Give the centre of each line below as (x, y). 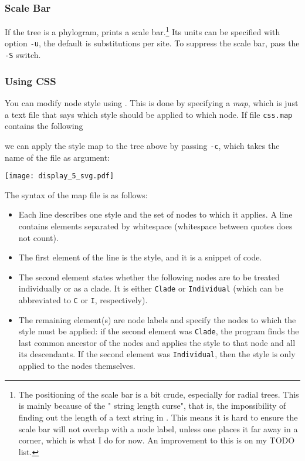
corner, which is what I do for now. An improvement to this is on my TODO (157, 440)
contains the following (44, 126)
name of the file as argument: (57, 157)
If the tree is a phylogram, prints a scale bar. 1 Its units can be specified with (143, 31)
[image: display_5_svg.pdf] (60, 176)
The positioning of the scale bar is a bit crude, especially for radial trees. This (159, 394)
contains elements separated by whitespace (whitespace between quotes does (155, 226)
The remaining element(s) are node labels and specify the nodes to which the (157, 319)
